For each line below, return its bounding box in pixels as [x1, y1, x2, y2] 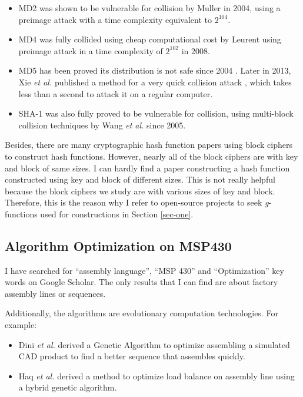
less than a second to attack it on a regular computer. [18, 87, 213, 100]
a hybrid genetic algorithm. [18, 381, 117, 393]
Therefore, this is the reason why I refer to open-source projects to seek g [5, 196, 269, 209]
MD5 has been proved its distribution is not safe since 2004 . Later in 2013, [18, 64, 291, 77]
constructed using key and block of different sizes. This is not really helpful [5, 173, 275, 186]
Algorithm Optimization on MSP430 [5, 236, 232, 254]
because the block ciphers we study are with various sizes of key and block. [5, 184, 275, 197]
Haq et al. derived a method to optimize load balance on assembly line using [18, 369, 295, 382]
